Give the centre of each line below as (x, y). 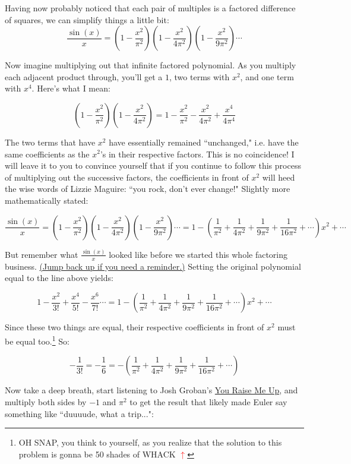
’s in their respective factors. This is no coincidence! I (197, 154)
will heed (279, 177)
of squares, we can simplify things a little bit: (87, 19)
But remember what (42, 254)
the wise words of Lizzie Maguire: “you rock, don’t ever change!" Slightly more (148, 189)
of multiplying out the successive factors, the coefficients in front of (127, 177)
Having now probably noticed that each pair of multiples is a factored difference (150, 8)
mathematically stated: (47, 200)
